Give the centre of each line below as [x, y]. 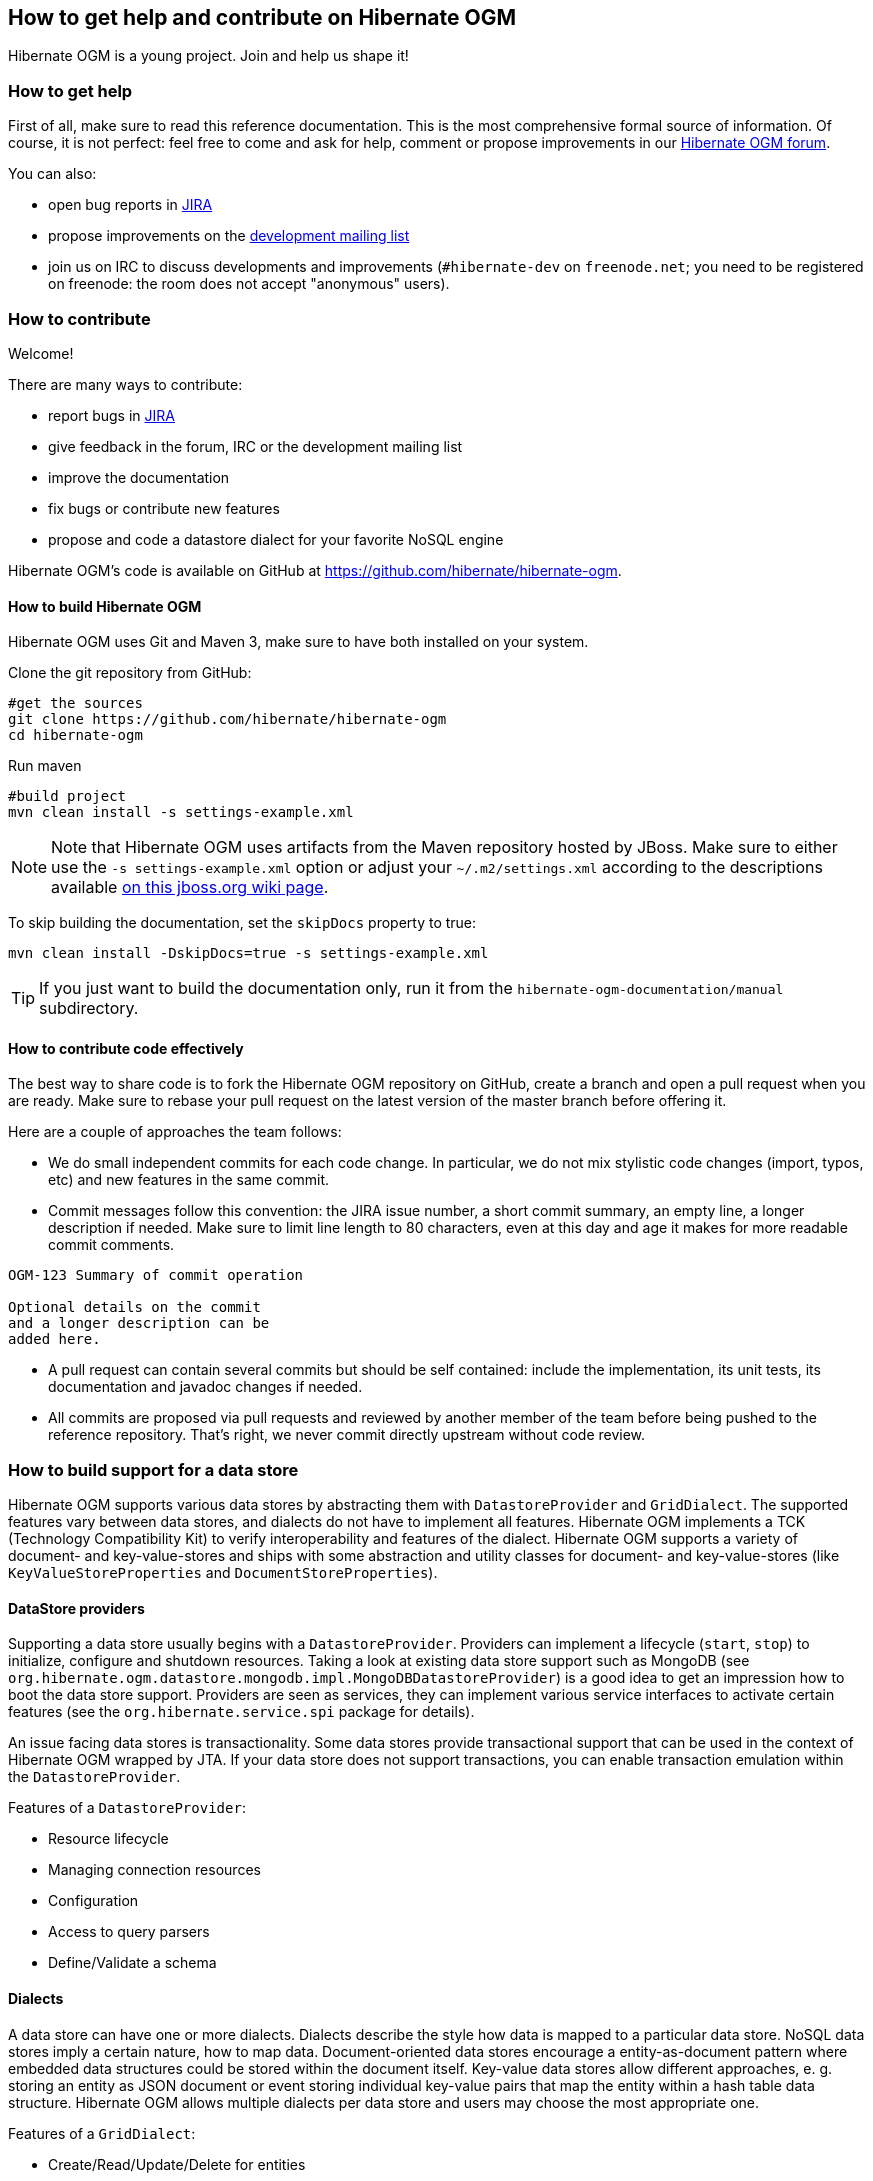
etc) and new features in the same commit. [189, 1180]
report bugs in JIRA [111, 415]
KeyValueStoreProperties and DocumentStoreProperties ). [223, 1573]
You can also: [52, 174]
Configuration [93, 1901]
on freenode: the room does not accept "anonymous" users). [249, 284]
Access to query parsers [129, 1932]
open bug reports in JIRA [130, 205]
